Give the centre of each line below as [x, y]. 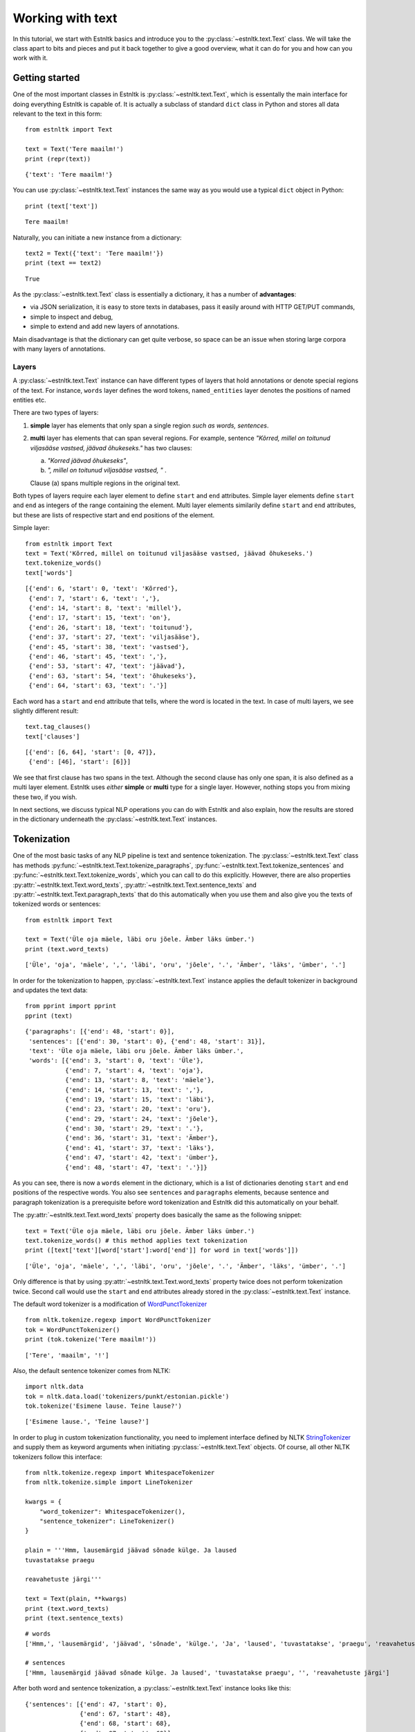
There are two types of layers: [56, 413]
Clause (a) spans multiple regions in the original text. [105, 483]
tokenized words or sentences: [57, 904]
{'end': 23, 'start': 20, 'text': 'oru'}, [138, 1109]
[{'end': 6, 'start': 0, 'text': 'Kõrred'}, [102, 589]
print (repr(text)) [58, 159]
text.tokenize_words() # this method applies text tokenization [137, 1240]
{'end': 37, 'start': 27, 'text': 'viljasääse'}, [114, 637]
